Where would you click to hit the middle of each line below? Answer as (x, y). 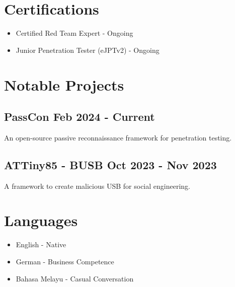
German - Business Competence (65, 261)
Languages (41, 220)
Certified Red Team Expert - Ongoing (74, 33)
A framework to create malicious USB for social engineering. (97, 186)
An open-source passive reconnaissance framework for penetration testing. (118, 137)
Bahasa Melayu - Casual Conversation (75, 278)
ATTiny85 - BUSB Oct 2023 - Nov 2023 (110, 164)
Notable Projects (64, 84)
